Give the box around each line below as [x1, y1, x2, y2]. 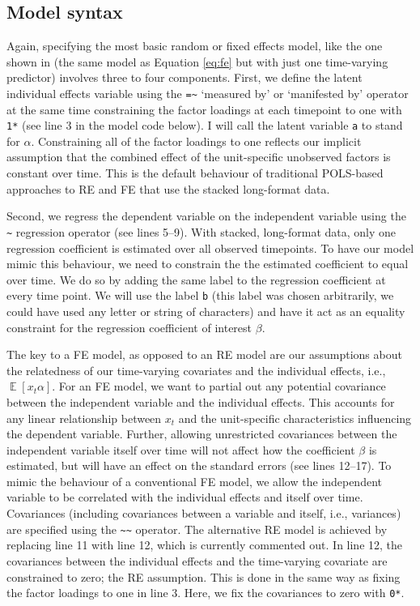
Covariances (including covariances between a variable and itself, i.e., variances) [6, 505, 401, 522]
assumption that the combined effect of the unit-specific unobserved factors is [6, 148, 391, 165]
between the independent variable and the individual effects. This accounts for [6, 393, 395, 410]
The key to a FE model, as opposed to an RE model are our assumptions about [6, 346, 402, 363]
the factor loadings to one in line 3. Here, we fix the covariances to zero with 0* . [6, 584, 405, 601]
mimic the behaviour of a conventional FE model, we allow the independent [6, 472, 382, 489]
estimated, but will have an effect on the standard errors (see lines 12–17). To [6, 457, 392, 474]
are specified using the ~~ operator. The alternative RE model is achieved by [6, 520, 388, 537]
